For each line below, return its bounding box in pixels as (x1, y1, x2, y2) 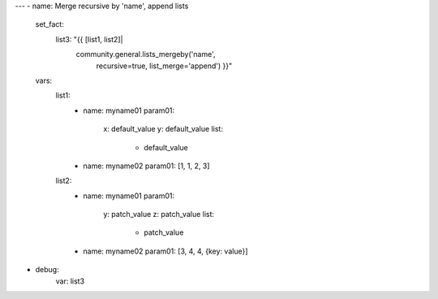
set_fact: (35, 19, 64, 29)
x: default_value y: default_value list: (103, 124, 223, 134)
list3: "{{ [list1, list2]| (55, 34, 123, 44)
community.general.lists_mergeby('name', (75, 50, 216, 59)
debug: (35, 265, 60, 275)
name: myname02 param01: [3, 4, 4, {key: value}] (83, 246, 248, 256)
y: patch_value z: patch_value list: (103, 210, 215, 219)
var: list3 (55, 276, 85, 286)
